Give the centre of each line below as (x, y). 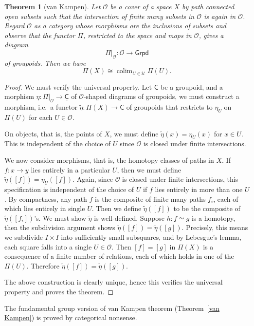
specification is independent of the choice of (69, 189)
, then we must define (149, 169)
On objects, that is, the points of (53, 133)
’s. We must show (60, 218)
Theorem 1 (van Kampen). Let (53, 6)
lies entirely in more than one (199, 189)
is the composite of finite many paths (150, 199)
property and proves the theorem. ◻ (59, 291)
